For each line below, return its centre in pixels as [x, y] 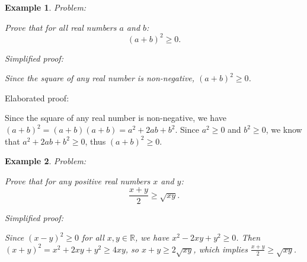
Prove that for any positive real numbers [78, 180]
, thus [95, 141]
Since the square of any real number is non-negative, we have [116, 118]
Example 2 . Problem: [46, 161]
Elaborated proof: [37, 98]
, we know [284, 130]
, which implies [220, 249]
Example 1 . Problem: [46, 7]
